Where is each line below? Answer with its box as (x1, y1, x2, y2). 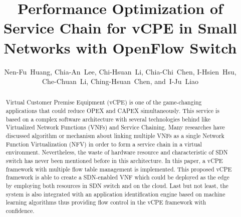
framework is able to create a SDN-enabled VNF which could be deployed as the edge (6, 173, 229, 181)
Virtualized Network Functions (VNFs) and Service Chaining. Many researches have (6, 123, 225, 131)
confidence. (6, 206, 35, 215)
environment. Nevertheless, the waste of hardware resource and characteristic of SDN (6, 148, 228, 156)
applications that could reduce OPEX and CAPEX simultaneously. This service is (6, 106, 220, 115)
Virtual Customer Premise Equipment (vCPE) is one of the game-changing (6, 98, 202, 106)
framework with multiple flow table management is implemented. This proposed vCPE (6, 164, 232, 173)
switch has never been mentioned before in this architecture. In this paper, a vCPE (6, 156, 223, 165)
